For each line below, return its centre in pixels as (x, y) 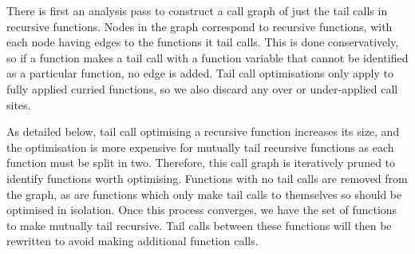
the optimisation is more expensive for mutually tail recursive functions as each (200, 147)
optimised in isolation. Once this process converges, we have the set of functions (202, 210)
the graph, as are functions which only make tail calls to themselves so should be (204, 194)
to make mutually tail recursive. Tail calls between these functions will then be (199, 225)
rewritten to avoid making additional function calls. (132, 241)
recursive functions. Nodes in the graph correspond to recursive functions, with (200, 26)
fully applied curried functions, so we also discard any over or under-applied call (202, 88)
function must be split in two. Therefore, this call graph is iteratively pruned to (201, 163)
